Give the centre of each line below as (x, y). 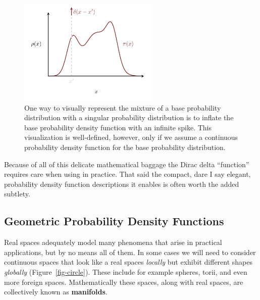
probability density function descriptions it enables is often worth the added (122, 184)
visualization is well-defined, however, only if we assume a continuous (131, 137)
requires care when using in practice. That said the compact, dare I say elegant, (127, 174)
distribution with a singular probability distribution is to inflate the (129, 117)
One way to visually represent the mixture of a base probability (123, 107)
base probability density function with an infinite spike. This (118, 127)
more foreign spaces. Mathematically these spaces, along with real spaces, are (124, 282)
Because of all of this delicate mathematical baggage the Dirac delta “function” (127, 164)
